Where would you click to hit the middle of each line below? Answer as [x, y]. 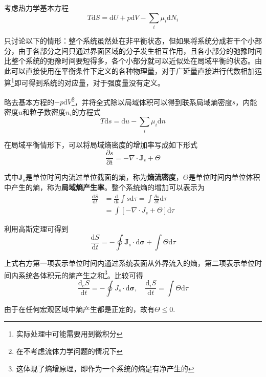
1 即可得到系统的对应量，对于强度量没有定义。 [88, 82]
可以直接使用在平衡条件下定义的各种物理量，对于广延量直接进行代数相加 [133, 70]
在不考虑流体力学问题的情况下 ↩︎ [69, 351]
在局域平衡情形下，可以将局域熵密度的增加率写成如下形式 [101, 144]
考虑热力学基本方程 [36, 8]
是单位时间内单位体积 [224, 177]
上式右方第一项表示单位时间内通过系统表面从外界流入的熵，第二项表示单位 [129, 263]
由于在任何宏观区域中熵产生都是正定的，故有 [79, 309]
